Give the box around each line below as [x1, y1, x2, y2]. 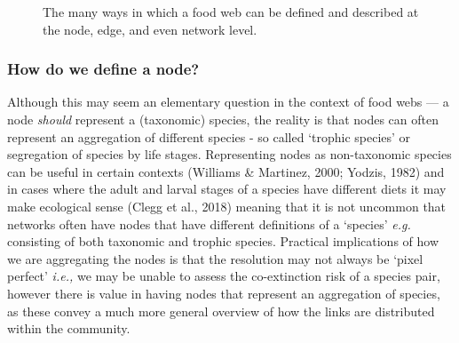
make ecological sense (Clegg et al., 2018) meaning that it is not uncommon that [7, 196, 447, 215]
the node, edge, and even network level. [43, 20, 257, 38]
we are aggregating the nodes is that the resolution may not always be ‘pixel [7, 249, 423, 267]
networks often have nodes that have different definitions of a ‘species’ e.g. [7, 214, 411, 233]
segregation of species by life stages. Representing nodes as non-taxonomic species [7, 145, 452, 164]
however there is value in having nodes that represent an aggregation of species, [7, 283, 440, 302]
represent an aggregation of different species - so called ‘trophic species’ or [7, 127, 411, 146]
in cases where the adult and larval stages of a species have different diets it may [7, 179, 447, 198]
